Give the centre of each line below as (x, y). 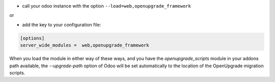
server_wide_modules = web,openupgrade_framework (85, 45)
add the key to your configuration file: (62, 24)
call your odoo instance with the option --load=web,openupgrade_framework (106, 6)
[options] (32, 38)
